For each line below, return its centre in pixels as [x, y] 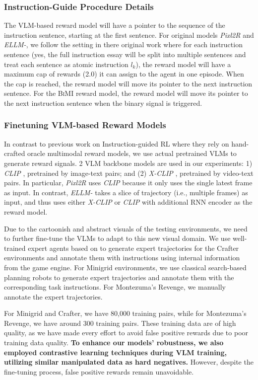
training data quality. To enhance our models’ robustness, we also [114, 342]
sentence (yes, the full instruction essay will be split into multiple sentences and [125, 54]
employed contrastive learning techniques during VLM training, [116, 352]
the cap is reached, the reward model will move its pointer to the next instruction [128, 83]
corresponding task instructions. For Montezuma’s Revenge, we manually [115, 287]
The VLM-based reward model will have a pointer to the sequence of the [115, 25]
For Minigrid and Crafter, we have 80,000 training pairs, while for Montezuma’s [125, 313]
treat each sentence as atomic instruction [66, 64]
